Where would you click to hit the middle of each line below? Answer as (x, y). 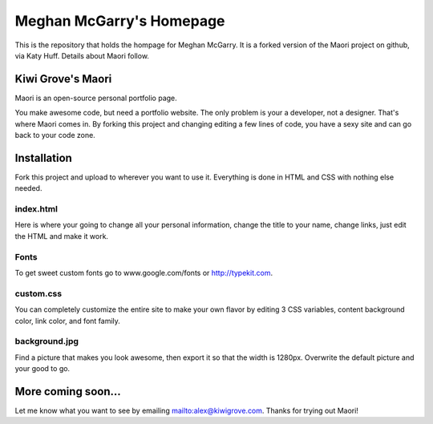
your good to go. (42, 369)
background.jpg (47, 341)
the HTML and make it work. (61, 236)
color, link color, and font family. (67, 321)
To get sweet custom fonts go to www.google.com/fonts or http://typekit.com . (144, 273)
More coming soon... (68, 392)
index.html (36, 209)
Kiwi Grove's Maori (63, 79)
